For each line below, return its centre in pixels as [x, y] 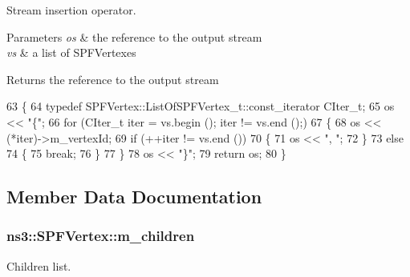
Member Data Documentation [134, 197]
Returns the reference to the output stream [113, 79]
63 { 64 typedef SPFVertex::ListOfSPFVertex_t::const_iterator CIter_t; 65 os [201, 106]
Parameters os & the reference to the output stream [134, 36]
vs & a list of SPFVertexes [71, 52]
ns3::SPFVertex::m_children [101, 236]
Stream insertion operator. [71, 10]
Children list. [39, 265]
